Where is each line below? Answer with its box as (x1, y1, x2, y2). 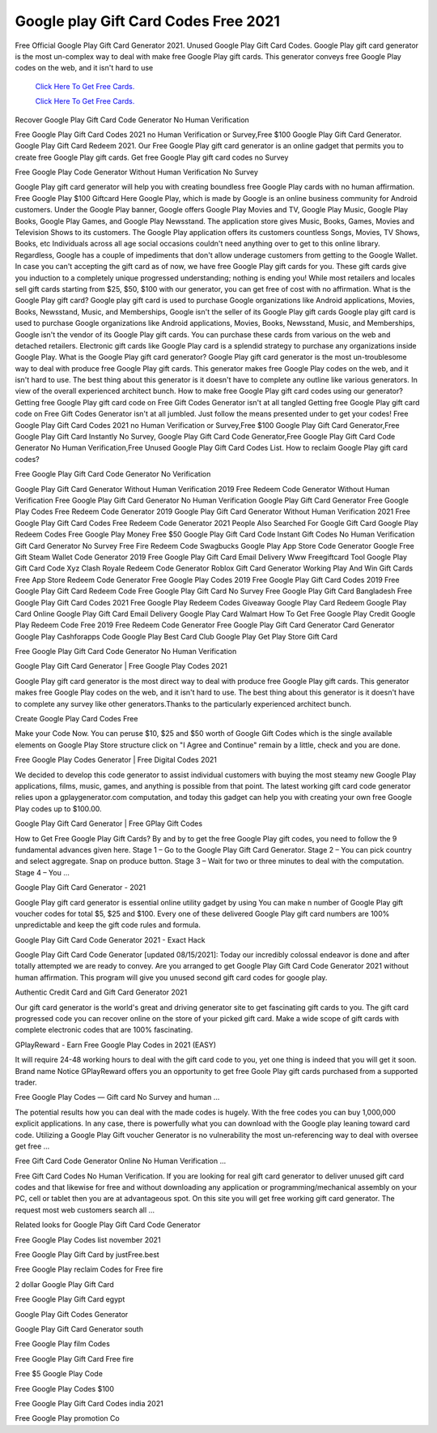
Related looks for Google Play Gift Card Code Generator (15, 1220, 202, 1230)
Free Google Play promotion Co (15, 1414, 121, 1423)
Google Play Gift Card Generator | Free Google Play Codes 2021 (15, 661, 228, 671)
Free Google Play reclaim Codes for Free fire (15, 1264, 163, 1274)
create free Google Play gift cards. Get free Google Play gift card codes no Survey (15, 152, 289, 162)
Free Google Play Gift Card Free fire (15, 1354, 134, 1363)
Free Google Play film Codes (15, 1339, 111, 1349)
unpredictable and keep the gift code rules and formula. (15, 920, 202, 930)
